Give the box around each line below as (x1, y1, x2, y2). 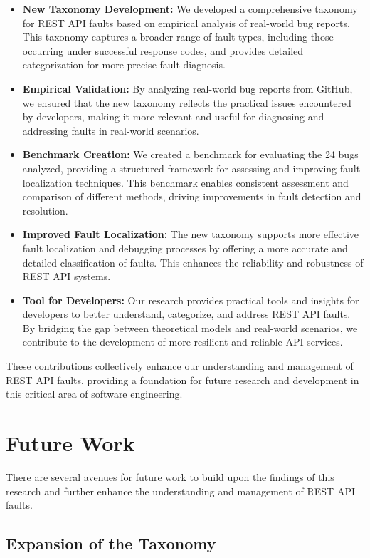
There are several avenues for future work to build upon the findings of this (6, 469, 334, 484)
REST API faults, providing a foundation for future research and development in (6, 372, 359, 387)
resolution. (22, 202, 68, 217)
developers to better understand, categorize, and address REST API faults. (22, 306, 351, 321)
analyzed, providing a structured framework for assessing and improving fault (22, 160, 361, 175)
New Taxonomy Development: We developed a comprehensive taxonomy (22, 1, 358, 16)
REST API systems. (22, 269, 111, 284)
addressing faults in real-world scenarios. (22, 123, 199, 138)
